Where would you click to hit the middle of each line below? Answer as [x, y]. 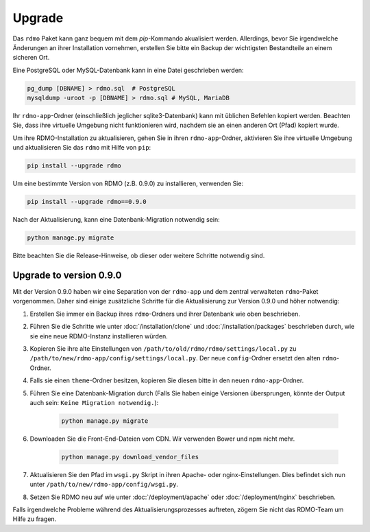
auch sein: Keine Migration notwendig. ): [94, 402]
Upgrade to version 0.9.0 [67, 275]
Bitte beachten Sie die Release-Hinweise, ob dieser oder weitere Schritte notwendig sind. [139, 256]
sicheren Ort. [31, 58]
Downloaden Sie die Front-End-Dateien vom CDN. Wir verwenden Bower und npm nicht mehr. [162, 439]
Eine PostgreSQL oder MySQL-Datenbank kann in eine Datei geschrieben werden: [128, 70]
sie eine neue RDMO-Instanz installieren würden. [99, 336]
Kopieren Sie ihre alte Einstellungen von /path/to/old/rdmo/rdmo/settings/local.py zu [163, 349]
